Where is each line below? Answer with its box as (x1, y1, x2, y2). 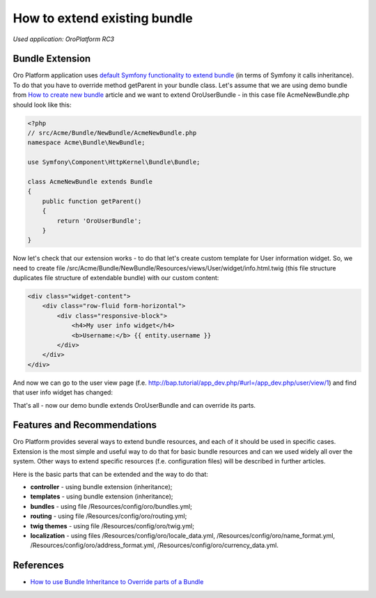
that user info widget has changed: (13, 388, 113, 397)
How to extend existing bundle (13, 10, 193, 26)
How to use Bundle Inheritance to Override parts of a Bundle (30, 578, 204, 586)
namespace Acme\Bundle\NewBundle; (27, 139, 146, 146)
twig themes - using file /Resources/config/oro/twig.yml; (30, 521, 195, 530)
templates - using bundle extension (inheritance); (30, 492, 173, 501)
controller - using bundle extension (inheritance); (30, 483, 173, 491)
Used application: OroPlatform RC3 (13, 35, 115, 43)
